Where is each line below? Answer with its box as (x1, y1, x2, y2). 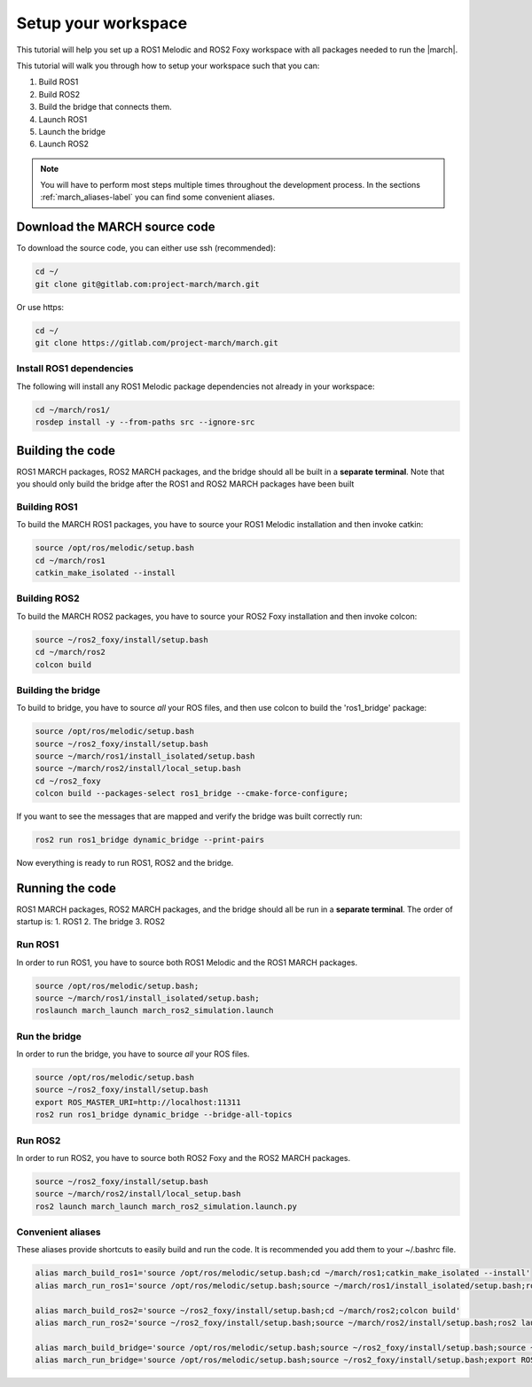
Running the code (16, 880, 117, 895)
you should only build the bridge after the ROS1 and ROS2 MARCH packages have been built (16, 479, 355, 489)
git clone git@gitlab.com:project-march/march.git (35, 279, 261, 289)
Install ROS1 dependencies (16, 362, 134, 375)
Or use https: (16, 301, 65, 312)
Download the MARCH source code (16, 220, 215, 235)
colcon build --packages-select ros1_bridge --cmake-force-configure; (35, 789, 349, 799)
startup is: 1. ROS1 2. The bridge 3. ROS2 (16, 916, 166, 927)
